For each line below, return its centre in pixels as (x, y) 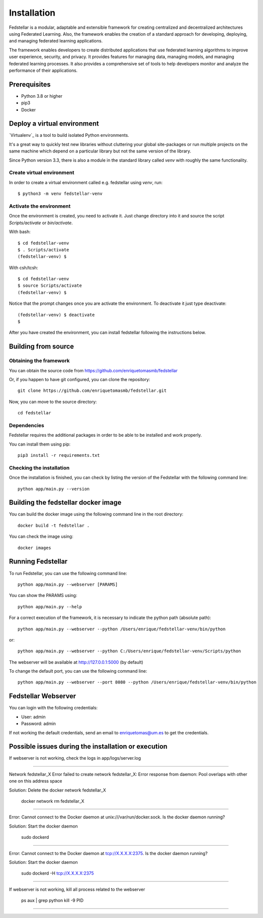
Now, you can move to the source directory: (53, 402)
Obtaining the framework (39, 361)
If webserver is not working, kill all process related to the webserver (77, 889)
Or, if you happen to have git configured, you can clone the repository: (80, 379)
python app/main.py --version (54, 489)
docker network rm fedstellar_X (53, 801)
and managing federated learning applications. (56, 41)
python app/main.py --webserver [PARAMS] (68, 584)
